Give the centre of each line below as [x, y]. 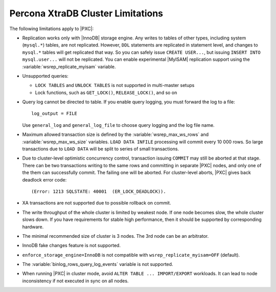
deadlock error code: [44, 179]
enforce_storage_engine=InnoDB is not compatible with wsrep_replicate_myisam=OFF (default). [131, 255]
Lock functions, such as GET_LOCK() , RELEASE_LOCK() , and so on [106, 93]
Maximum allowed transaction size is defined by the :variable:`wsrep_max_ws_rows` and [116, 134]
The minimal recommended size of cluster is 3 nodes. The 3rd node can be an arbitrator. [116, 236]
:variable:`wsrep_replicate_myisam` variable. [69, 66]
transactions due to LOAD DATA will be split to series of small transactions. [100, 149]
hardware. [33, 227]
